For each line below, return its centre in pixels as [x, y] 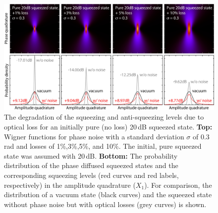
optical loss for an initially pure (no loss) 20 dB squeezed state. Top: [108, 127]
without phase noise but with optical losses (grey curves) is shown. [105, 204]
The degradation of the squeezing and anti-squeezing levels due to [104, 117]
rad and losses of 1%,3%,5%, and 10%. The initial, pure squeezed [103, 146]
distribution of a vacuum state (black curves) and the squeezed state [108, 194]
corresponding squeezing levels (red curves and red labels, [91, 175]
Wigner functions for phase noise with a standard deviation [94, 136]
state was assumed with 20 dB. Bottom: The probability [91, 155]
